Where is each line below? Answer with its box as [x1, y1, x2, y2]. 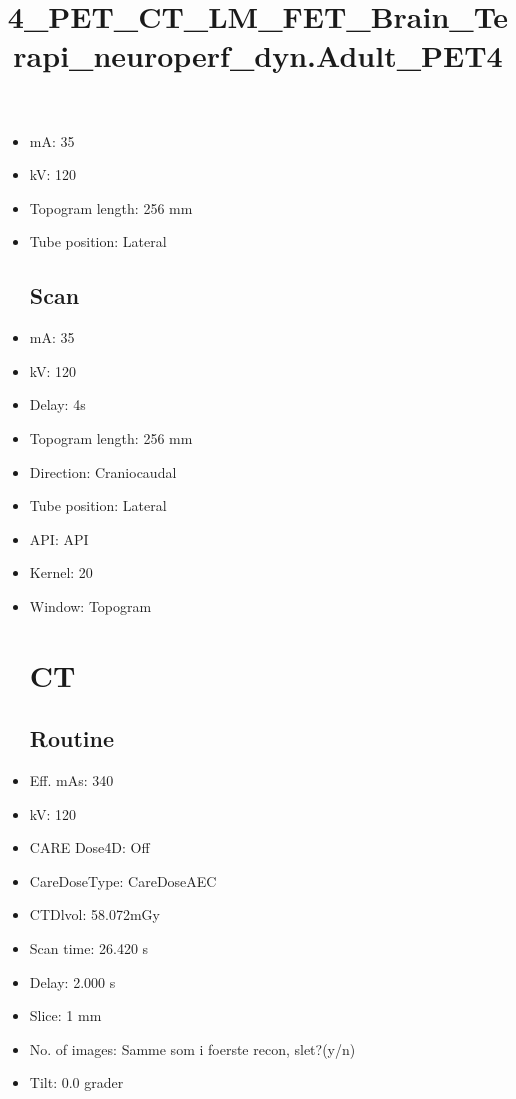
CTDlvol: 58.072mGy [29, 904, 160, 925]
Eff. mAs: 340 [29, 770, 114, 791]
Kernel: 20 [29, 562, 93, 583]
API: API [29, 528, 89, 549]
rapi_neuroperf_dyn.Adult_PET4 [13, 35, 503, 76]
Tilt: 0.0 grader [29, 1072, 124, 1093]
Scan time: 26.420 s [29, 938, 149, 959]
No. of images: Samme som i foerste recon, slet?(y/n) [29, 1038, 356, 1059]
